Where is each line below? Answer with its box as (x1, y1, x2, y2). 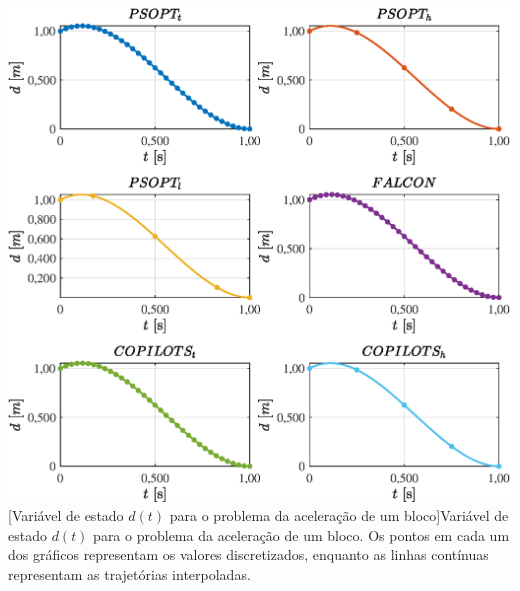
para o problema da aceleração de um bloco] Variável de (169, 505, 509, 526)
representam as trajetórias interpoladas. (8, 564, 251, 585)
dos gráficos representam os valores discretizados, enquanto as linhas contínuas (8, 544, 489, 565)
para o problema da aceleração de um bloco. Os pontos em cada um (93, 524, 510, 545)
